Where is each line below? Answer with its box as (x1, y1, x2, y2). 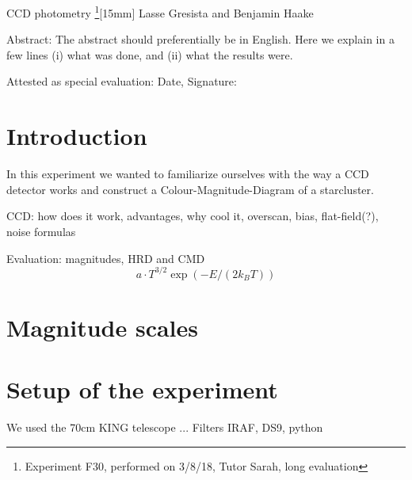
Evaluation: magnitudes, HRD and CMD (6, 250, 205, 266)
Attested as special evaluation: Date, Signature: (6, 73, 237, 90)
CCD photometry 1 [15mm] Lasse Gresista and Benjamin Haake (6, 2, 314, 21)
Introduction (6, 120, 147, 152)
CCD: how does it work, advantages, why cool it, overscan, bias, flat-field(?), (6, 208, 379, 224)
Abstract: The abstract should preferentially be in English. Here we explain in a (6, 31, 395, 48)
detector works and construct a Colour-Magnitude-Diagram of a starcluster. (6, 181, 374, 197)
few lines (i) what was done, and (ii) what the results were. (6, 46, 293, 63)
